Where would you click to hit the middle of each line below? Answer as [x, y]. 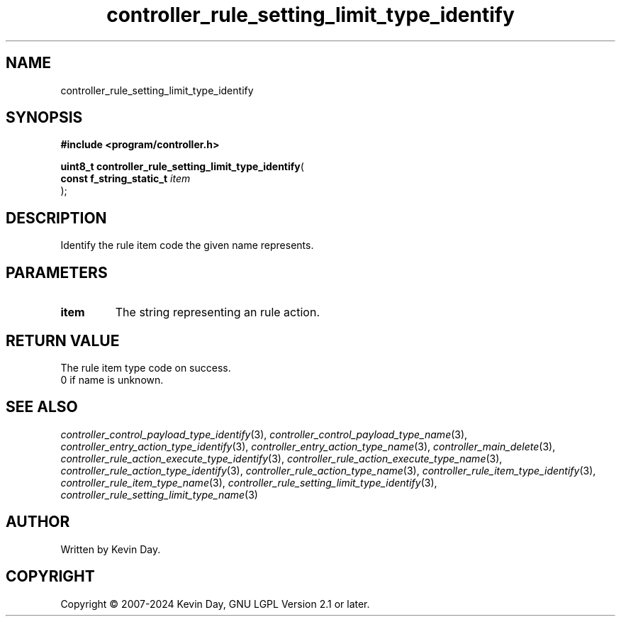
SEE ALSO [42, 407]
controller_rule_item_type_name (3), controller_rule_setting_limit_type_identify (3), [249, 482]
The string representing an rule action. [217, 312]
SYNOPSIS [44, 118]
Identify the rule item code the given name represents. [187, 245]
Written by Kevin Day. [111, 549]
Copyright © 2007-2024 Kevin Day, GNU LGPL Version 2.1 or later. [215, 604]
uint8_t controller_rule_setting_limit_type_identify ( [182, 167]
